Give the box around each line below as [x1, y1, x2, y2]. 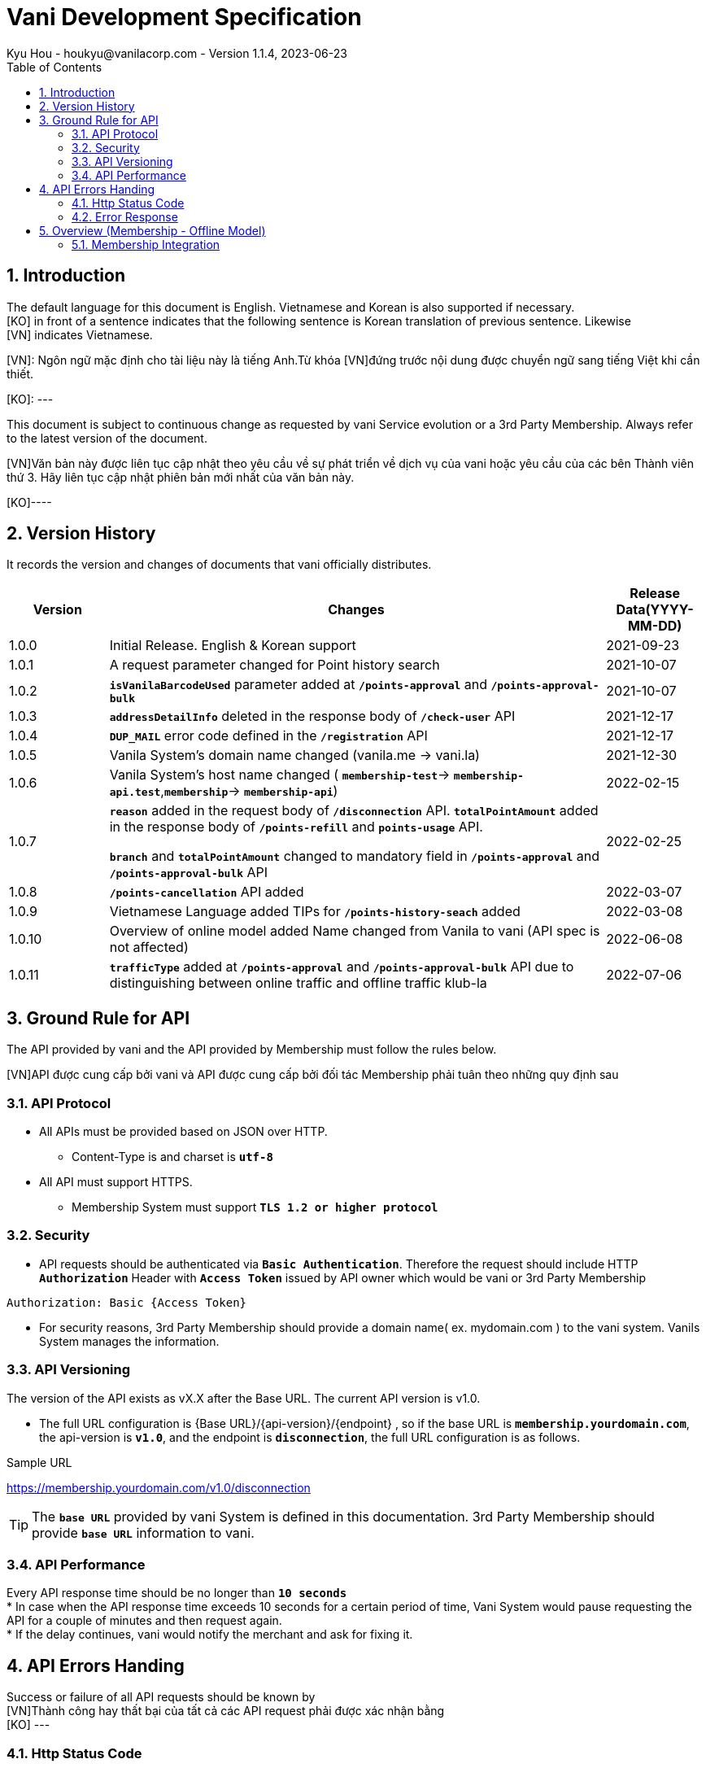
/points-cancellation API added [109, 884, 304, 901]
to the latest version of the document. [7, 430, 207, 445]
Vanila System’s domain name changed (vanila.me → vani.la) [109, 747, 480, 764]
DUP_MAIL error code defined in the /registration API [109, 727, 428, 744]
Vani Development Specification [7, 3, 362, 31]
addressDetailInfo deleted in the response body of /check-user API [109, 708, 516, 725]
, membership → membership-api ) [160, 783, 338, 800]
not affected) [109, 939, 189, 956]
